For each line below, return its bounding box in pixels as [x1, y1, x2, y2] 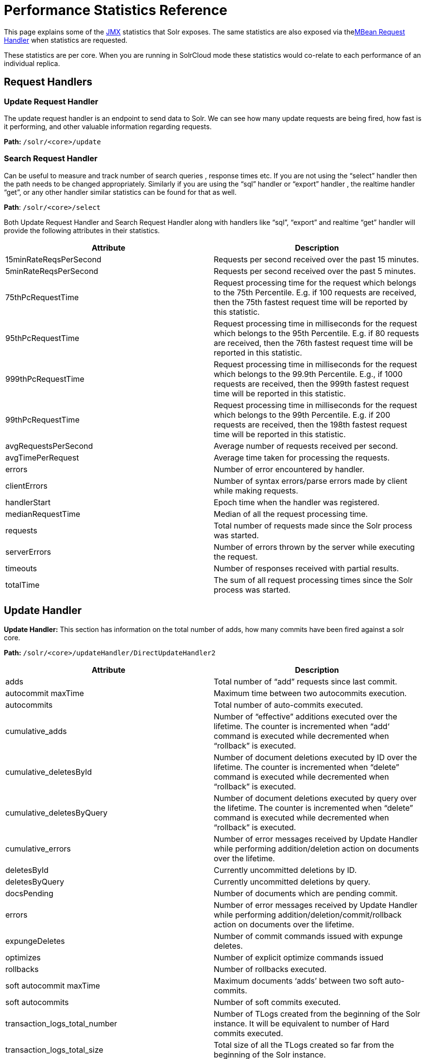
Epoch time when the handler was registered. [214, 497, 379, 507]
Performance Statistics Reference [4, 2, 227, 18]
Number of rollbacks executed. [214, 964, 327, 974]
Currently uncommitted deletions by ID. [214, 865, 357, 875]
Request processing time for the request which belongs [214, 277, 417, 288]
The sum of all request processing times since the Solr [214, 575, 413, 585]
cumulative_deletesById [5, 767, 92, 777]
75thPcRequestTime [5, 292, 79, 302]
